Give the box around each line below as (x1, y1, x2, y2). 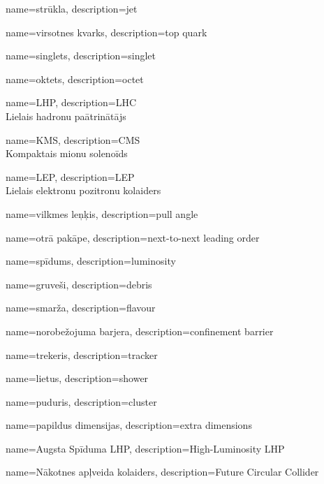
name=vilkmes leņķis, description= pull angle (6, 206, 198, 221)
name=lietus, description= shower (6, 371, 149, 386)
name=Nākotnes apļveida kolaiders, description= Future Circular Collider (6, 464, 319, 479)
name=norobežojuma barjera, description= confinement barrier (6, 323, 274, 338)
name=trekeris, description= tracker (6, 347, 158, 362)
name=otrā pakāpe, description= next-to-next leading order (6, 230, 260, 244)
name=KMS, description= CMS (6, 132, 140, 147)
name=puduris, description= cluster (6, 394, 157, 409)
